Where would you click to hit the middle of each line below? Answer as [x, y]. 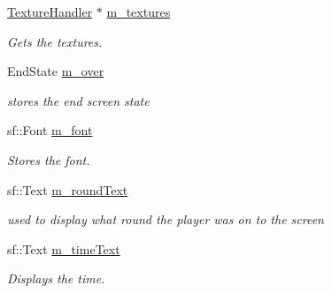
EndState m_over [56, 71]
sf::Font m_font [50, 130]
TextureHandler [50, 11]
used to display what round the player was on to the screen [166, 219]
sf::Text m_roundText [68, 189]
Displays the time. [56, 278]
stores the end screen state [78, 100]
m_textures [139, 11]
